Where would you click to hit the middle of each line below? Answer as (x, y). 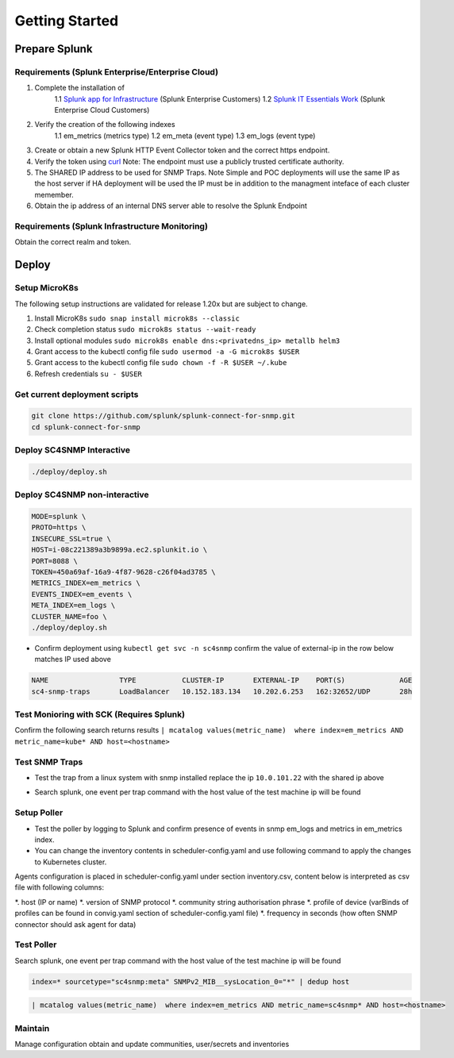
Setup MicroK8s (46, 288)
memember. (54, 194)
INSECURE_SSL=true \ (71, 539)
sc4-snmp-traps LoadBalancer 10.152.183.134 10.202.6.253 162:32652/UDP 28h (222, 691)
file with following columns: (60, 887)
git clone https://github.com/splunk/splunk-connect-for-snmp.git (163, 416)
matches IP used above (73, 660)
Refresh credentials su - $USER (88, 374)
